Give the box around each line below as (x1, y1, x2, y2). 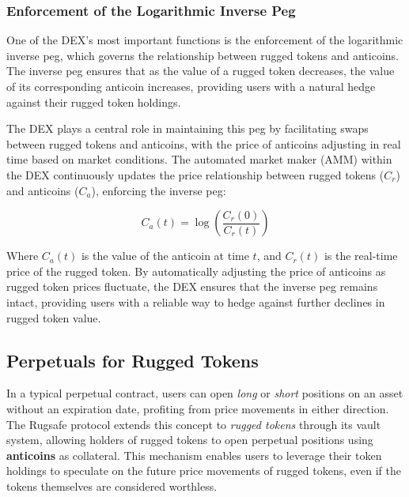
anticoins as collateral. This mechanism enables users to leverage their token (6, 446, 382, 463)
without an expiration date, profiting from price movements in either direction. (6, 400, 389, 416)
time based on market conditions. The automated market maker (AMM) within (6, 151, 392, 168)
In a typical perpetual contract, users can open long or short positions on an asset (6, 385, 403, 401)
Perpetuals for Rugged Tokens (6, 348, 259, 372)
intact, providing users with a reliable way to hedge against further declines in (6, 293, 385, 310)
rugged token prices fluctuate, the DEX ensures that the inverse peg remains (6, 278, 378, 295)
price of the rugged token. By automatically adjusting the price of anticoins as (6, 262, 386, 279)
